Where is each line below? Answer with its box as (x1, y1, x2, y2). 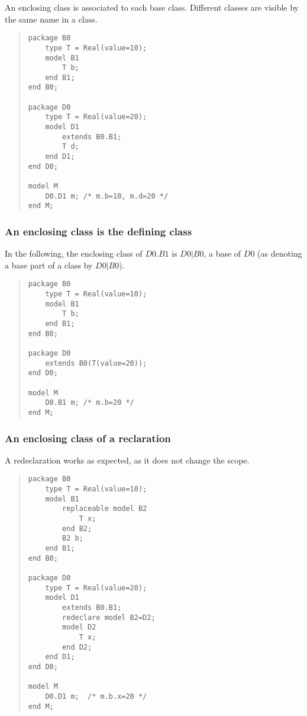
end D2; (62, 643, 92, 651)
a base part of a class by (5, 258, 93, 271)
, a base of (203, 247, 241, 260)
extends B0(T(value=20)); (45, 359, 147, 367)
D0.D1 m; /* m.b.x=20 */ (45, 692, 147, 701)
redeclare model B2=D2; (62, 613, 156, 622)
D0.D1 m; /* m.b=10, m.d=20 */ (45, 191, 169, 200)
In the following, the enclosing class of (5, 247, 143, 260)
